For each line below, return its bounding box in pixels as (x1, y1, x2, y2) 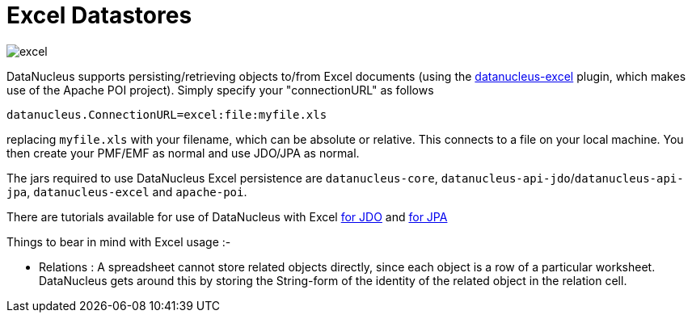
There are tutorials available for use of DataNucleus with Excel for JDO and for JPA (6, 209, 448, 224)
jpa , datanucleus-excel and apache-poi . (6, 184, 247, 199)
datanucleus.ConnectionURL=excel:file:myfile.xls (6, 107, 327, 121)
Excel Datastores (6, 2, 192, 29)
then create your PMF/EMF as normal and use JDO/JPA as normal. (6, 145, 360, 160)
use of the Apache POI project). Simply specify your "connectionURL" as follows (6, 82, 434, 97)
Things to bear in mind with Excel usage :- (6, 234, 231, 249)
